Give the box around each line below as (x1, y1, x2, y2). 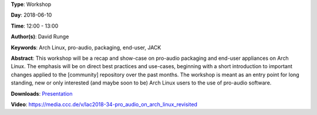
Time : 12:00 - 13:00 (11, 22, 59, 29)
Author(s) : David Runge (11, 33, 69, 40)
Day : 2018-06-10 (11, 12, 52, 19)
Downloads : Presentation (11, 90, 73, 97)
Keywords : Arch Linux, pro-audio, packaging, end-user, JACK (11, 44, 161, 51)
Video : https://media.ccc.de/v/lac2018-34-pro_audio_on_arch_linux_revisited (11, 100, 198, 108)
